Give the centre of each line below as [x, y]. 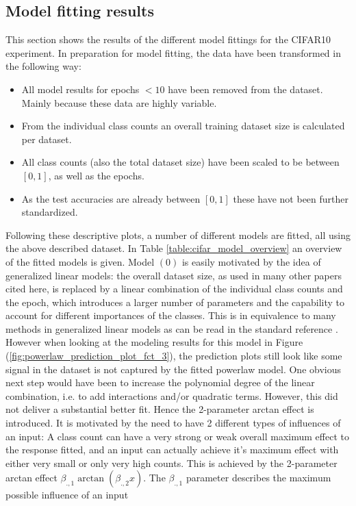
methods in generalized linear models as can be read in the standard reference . [172, 328]
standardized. [50, 212]
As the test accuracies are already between [111, 198]
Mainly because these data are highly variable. [119, 102]
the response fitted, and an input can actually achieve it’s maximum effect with [172, 450]
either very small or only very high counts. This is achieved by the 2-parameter [171, 463]
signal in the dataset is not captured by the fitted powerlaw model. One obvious [173, 369]
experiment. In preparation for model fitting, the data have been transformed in [173, 52]
